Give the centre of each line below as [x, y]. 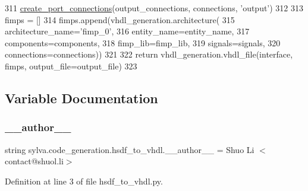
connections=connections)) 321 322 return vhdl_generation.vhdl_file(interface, [149, 54]
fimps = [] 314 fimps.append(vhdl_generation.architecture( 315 [120, 19]
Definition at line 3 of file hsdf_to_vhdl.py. [84, 181]
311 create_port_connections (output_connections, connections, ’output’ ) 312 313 [154, 8]
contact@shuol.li [34, 161]
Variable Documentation [81, 98]
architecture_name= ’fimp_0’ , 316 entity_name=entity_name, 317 [127, 31]
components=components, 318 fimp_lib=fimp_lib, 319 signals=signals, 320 [143, 42]
